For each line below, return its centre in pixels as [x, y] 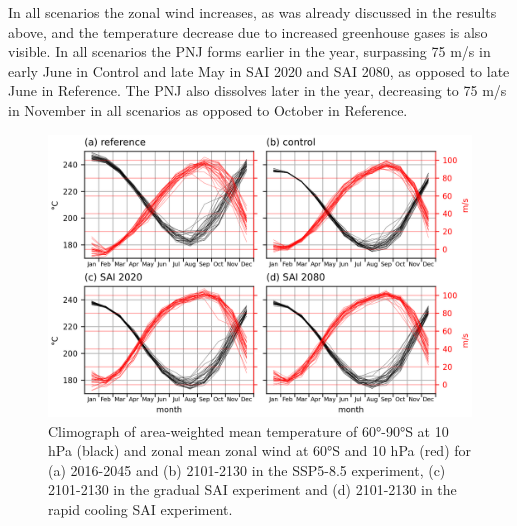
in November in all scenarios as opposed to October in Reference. [208, 109]
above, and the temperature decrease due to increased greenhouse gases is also [248, 31]
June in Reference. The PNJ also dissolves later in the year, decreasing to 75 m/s [257, 90]
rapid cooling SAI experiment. [140, 508]
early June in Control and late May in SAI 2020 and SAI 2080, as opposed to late [259, 70]
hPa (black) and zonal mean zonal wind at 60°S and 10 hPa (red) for [260, 450]
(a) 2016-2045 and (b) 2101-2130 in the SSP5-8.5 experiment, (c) [247, 469]
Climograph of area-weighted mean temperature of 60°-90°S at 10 [248, 430]
